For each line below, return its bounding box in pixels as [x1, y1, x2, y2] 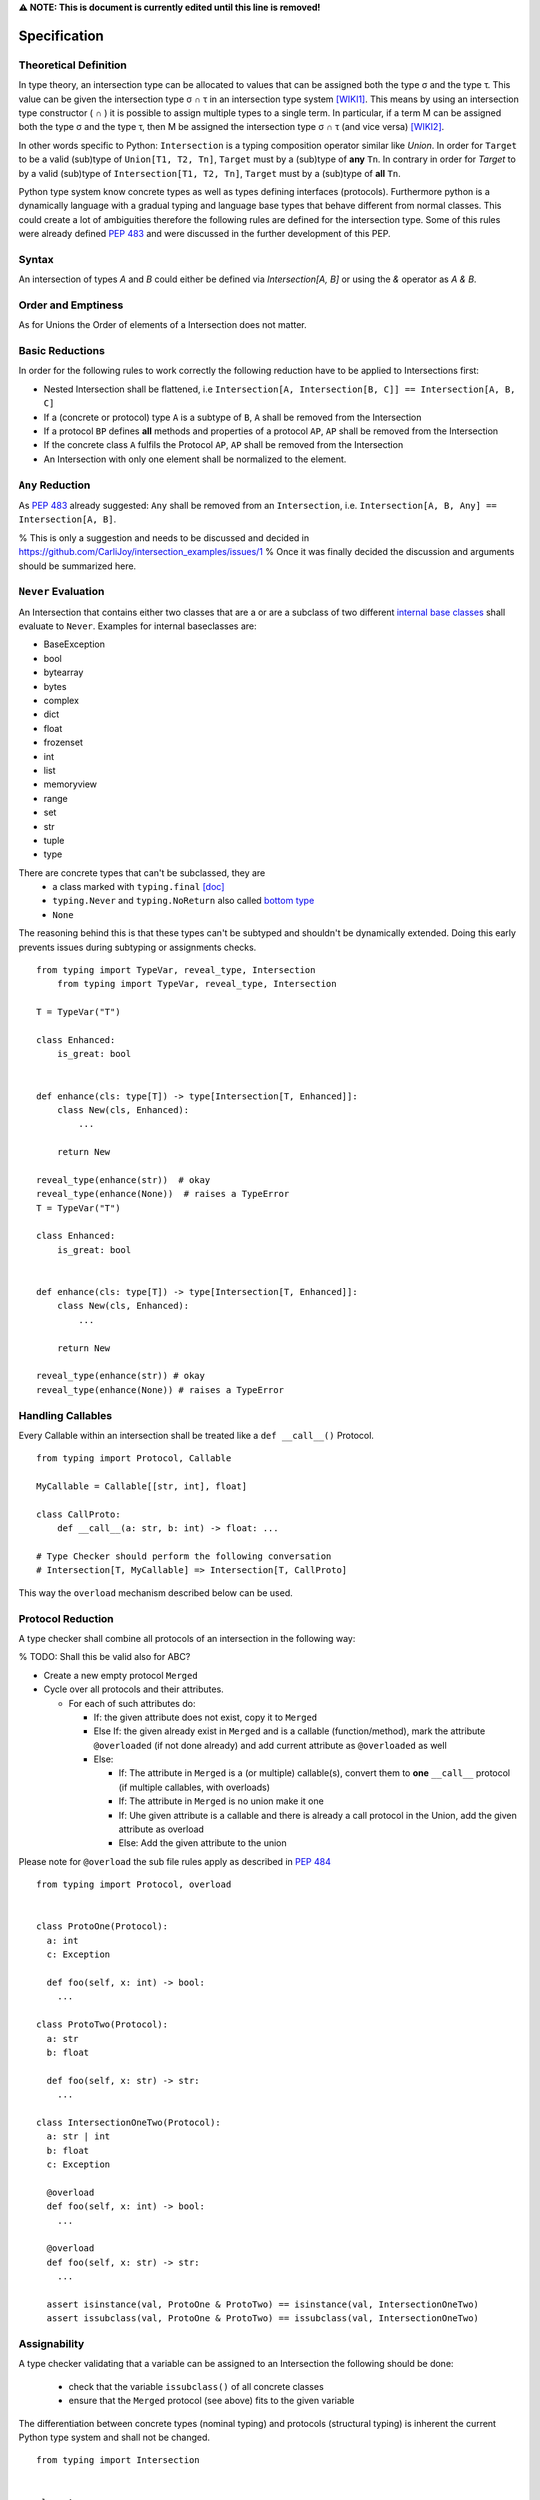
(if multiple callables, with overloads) [118, 1781, 270, 1793]
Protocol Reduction [18, 1611, 114, 1625]
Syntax [18, 252, 54, 266]
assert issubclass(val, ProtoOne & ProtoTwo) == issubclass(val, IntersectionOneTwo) [46, 2313, 480, 2324]
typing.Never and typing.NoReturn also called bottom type [52, 895, 315, 907]
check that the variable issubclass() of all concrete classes [68, 2380, 324, 2392]
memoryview [43, 778, 98, 790]
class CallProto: [36, 1508, 121, 1520]
